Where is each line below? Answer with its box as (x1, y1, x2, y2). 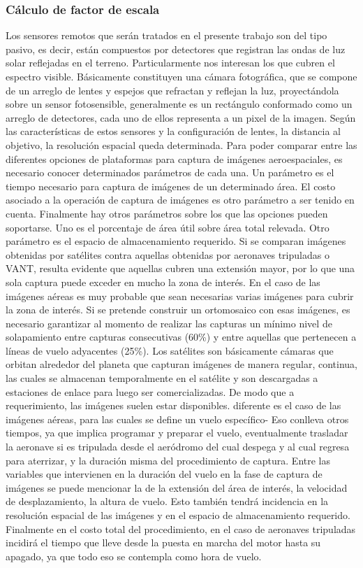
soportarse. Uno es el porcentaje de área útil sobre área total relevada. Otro (6, 220, 329, 234)
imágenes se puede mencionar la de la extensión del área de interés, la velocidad (6, 480, 348, 495)
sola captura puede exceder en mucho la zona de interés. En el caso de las (6, 274, 320, 289)
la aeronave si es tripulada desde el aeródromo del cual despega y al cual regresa (6, 439, 350, 454)
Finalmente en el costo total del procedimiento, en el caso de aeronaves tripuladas (6, 521, 356, 536)
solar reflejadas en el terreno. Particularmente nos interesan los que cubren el (6, 55, 335, 70)
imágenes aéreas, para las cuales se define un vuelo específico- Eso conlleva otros (6, 411, 349, 426)
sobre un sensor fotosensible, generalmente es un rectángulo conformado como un (6, 97, 353, 111)
